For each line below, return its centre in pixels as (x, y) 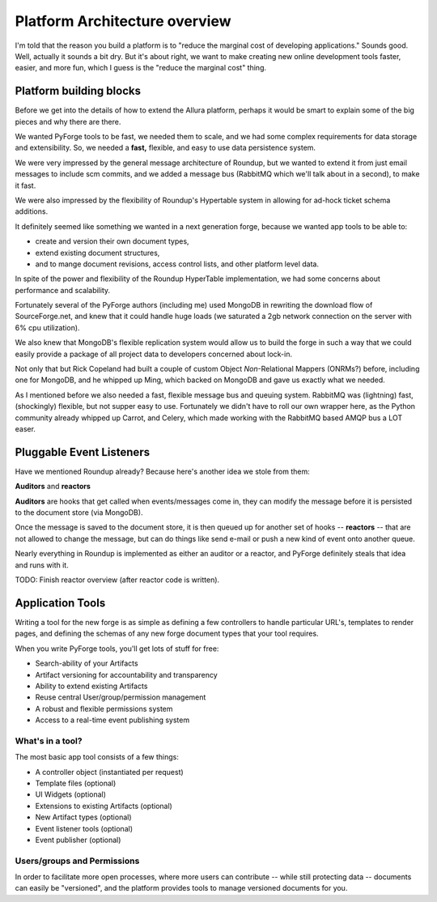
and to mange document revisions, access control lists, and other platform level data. (177, 264)
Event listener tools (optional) (84, 828)
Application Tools (60, 603)
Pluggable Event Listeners (82, 452)
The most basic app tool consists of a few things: (97, 757)
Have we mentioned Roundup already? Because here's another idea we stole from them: (163, 471)
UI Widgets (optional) (71, 794)
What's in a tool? (49, 741)
